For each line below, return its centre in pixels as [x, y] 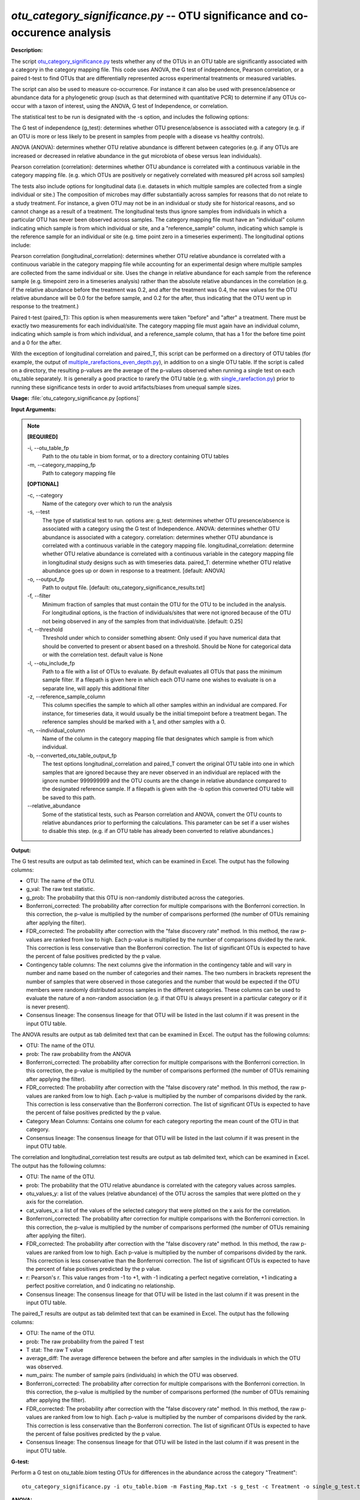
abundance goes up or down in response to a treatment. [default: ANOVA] [133, 571]
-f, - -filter [39, 596]
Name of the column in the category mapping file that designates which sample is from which [158, 739]
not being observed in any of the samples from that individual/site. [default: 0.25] [142, 621]
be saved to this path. [69, 797]
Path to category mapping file [79, 473]
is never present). [48, 1006]
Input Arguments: [34, 409]
